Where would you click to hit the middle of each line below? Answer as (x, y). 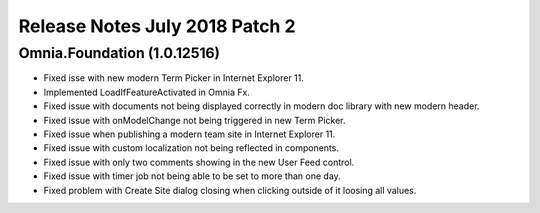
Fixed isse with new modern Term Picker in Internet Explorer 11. (174, 78)
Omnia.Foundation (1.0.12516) (119, 53)
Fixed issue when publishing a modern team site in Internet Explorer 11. (189, 134)
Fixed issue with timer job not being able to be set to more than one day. (192, 176)
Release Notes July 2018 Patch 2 (157, 26)
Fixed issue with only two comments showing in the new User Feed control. (199, 162)
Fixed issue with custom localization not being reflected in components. (191, 148)
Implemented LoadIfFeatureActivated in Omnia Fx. (146, 92)
